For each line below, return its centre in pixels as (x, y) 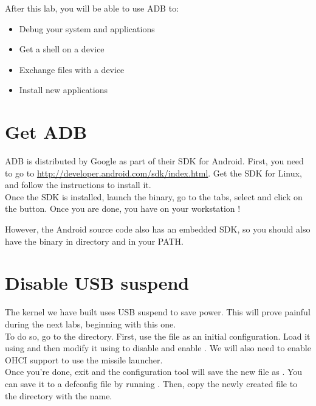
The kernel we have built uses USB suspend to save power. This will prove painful (158, 312)
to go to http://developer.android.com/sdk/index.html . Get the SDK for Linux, (153, 173)
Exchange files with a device (72, 69)
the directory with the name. (59, 395)
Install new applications (64, 90)
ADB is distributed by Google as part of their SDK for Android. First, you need (154, 161)
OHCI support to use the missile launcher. (84, 359)
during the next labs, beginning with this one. (91, 324)
